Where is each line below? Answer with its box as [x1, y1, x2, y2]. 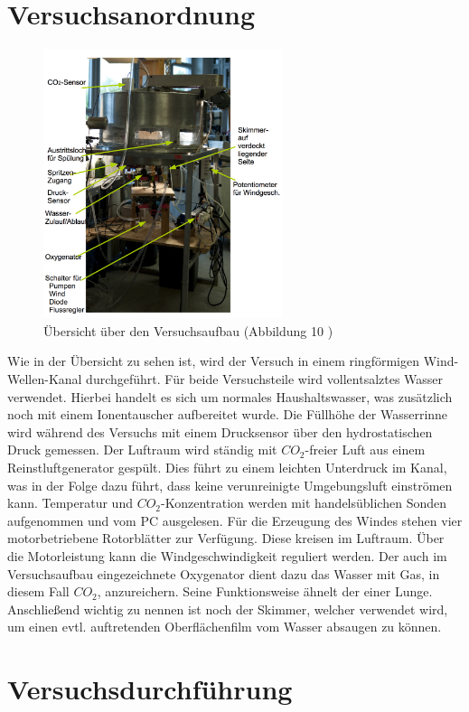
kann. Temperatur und [7, 493, 133, 512]
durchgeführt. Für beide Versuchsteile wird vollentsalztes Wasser [86, 369, 444, 388]
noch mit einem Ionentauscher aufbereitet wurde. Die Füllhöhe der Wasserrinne [7, 405, 448, 424]
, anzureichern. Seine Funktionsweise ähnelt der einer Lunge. [97, 582, 433, 601]
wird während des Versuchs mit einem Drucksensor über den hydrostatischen [7, 422, 433, 441]
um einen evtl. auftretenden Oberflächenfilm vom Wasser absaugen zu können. [7, 617, 442, 636]
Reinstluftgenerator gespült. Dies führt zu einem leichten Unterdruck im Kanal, [7, 457, 447, 476]
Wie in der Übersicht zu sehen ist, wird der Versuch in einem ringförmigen [7, 351, 419, 370]
